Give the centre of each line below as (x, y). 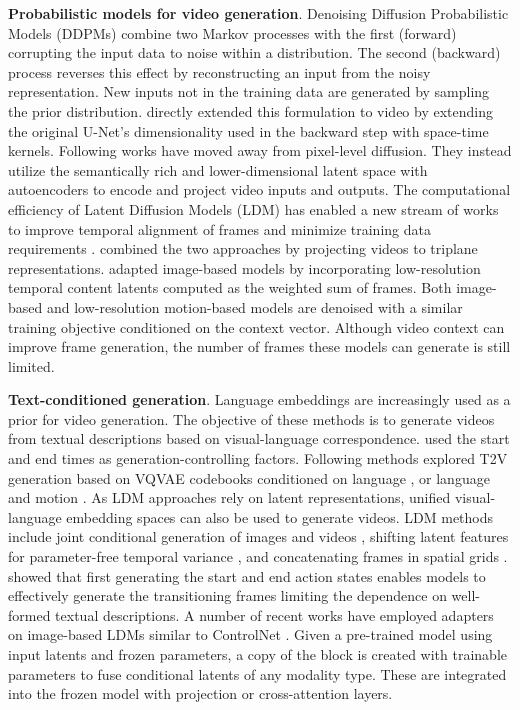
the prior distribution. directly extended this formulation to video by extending (250, 110)
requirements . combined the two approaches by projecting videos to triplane (243, 248)
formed (29, 614)
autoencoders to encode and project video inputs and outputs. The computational (259, 189)
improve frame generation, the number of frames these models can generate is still (259, 346)
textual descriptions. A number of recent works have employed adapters (274, 614)
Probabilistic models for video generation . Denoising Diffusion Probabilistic (258, 13)
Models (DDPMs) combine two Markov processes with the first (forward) (232, 32)
